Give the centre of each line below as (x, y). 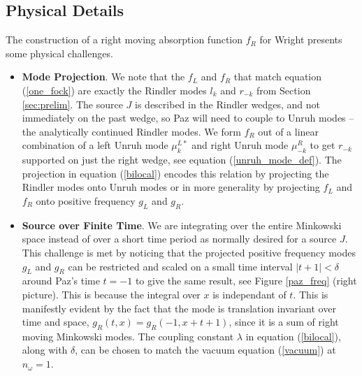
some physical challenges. (59, 53)
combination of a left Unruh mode (95, 145)
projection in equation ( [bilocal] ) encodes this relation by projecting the (175, 173)
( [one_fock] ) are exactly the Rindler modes (114, 90)
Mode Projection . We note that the (103, 77)
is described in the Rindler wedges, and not (227, 104)
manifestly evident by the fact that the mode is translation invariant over (179, 308)
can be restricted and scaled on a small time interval (180, 266)
